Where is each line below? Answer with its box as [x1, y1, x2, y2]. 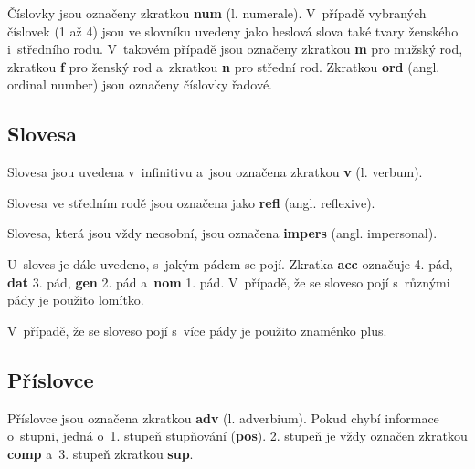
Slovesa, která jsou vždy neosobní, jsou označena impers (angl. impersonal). [7, 224, 438, 243]
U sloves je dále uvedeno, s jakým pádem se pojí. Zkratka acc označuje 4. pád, [7, 254, 453, 273]
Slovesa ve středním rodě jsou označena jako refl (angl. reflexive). [7, 193, 375, 212]
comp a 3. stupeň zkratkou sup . [7, 443, 194, 463]
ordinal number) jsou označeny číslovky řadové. [7, 75, 273, 94]
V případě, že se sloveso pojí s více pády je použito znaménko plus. [7, 320, 387, 339]
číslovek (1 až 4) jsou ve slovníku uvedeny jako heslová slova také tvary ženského [7, 21, 459, 40]
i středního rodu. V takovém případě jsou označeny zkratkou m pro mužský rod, [7, 39, 463, 58]
